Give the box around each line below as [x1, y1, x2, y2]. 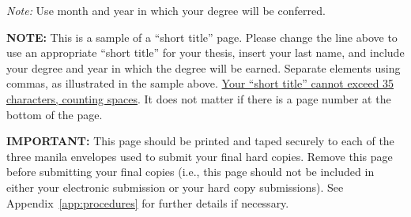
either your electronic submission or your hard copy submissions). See [6, 178, 344, 195]
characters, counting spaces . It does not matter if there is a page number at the [6, 90, 391, 107]
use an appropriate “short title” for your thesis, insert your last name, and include [6, 44, 405, 61]
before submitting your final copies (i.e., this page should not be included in [6, 163, 375, 180]
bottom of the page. [6, 106, 103, 122]
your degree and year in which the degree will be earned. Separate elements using [6, 59, 401, 76]
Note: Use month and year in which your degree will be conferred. [6, 2, 326, 18]
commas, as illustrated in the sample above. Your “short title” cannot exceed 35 [6, 75, 394, 92]
